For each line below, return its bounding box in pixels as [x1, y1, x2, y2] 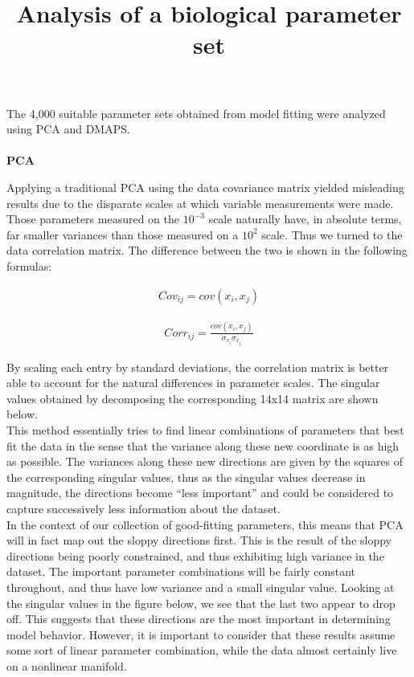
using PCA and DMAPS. [6, 120, 130, 137]
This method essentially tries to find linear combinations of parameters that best [6, 422, 404, 438]
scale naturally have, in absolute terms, [208, 210, 402, 227]
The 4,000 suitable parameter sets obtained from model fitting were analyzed [6, 104, 386, 121]
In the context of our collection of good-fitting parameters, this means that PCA [6, 516, 404, 532]
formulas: [6, 257, 52, 274]
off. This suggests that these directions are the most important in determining [6, 610, 391, 627]
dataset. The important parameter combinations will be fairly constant [6, 563, 356, 580]
